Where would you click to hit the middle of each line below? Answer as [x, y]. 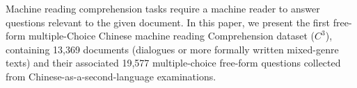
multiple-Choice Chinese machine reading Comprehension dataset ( [172, 36]
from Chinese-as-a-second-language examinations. [111, 76]
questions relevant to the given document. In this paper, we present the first [168, 22]
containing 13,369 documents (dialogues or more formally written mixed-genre [172, 49]
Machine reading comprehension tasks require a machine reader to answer [163, 8]
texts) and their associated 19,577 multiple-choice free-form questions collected [173, 63]
